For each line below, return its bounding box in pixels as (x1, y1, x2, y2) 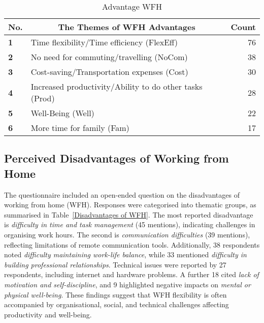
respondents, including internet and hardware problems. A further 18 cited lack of (4, 269, 259, 280)
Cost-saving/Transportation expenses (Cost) (30, 66, 188, 77)
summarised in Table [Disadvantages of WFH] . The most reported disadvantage (4, 209, 253, 220)
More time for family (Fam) (30, 122, 129, 133)
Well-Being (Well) (30, 107, 94, 119)
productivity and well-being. (4, 309, 92, 319)
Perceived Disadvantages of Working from (4, 150, 229, 166)
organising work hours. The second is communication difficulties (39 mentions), (4, 229, 250, 239)
